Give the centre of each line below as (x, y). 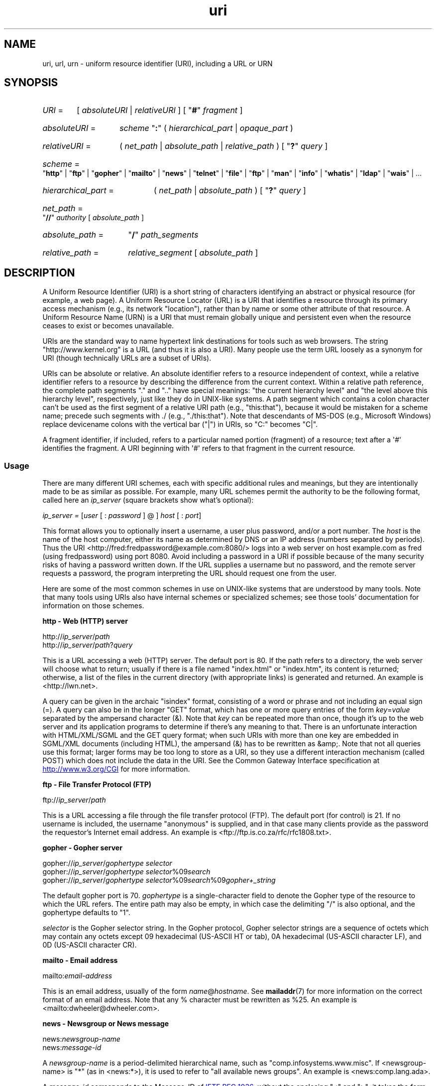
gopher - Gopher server (82, 848)
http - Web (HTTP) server (85, 621)
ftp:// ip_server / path (74, 800)
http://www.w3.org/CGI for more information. (116, 769)
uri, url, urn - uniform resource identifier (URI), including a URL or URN (158, 63)
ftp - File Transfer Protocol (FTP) (97, 785)
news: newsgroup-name (81, 1039)
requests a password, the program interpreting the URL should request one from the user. (189, 573)
